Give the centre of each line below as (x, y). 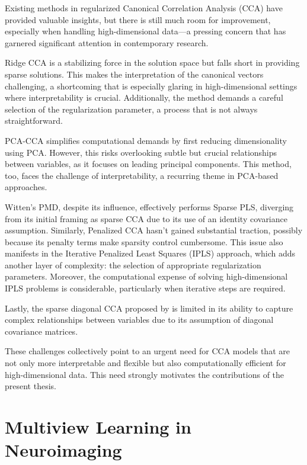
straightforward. (34, 121)
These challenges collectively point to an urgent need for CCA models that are (147, 351)
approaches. (26, 187)
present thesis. (31, 386)
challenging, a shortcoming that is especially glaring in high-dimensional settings (151, 86)
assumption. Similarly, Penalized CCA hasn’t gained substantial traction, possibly (154, 230)
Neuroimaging (63, 450)
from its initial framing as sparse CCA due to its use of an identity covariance (146, 218)
